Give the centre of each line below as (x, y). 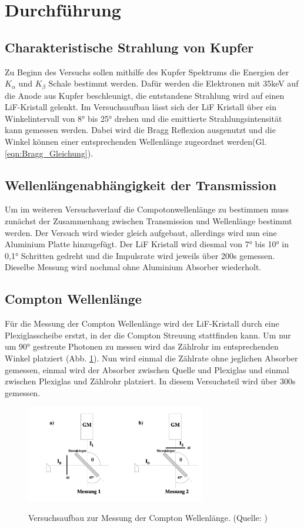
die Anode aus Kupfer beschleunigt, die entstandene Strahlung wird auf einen (145, 95)
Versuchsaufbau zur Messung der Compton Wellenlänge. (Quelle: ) (148, 518)
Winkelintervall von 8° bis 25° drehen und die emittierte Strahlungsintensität (143, 118)
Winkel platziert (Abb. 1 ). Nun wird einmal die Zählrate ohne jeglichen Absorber (151, 358)
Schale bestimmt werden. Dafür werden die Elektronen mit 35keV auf (173, 83)
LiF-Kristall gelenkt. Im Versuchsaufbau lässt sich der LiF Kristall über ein (141, 107)
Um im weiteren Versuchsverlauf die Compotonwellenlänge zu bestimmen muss (147, 209)
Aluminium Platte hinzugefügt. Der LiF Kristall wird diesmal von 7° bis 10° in (147, 244)
